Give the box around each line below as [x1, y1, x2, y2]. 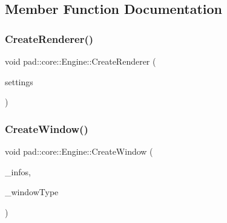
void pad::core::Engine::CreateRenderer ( [5, 55, 156, 67]
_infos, [5, 165, 31, 178]
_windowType [5, 186, 59, 198]
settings [5, 75, 33, 88]
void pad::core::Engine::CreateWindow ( [5, 145, 153, 157]
